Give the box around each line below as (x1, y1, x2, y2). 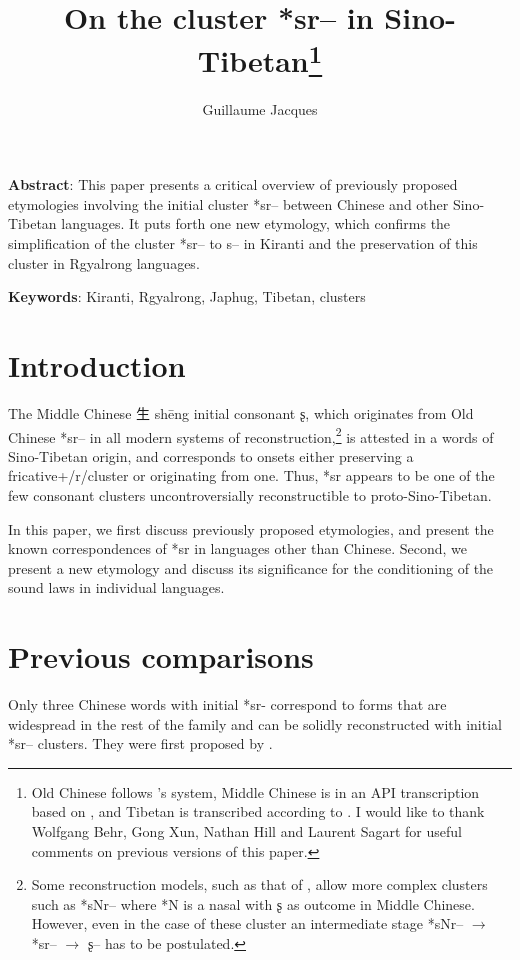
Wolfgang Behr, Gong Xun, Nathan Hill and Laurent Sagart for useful (31, 821, 462, 842)
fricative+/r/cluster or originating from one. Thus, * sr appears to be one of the (8, 465, 495, 486)
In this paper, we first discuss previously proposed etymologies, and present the (8, 518, 494, 539)
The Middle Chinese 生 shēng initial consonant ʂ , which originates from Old (8, 402, 474, 423)
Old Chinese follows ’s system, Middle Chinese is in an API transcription (31, 781, 480, 802)
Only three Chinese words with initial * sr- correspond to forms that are (8, 694, 447, 715)
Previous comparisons (8, 636, 314, 677)
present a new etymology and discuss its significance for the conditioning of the (8, 557, 494, 578)
